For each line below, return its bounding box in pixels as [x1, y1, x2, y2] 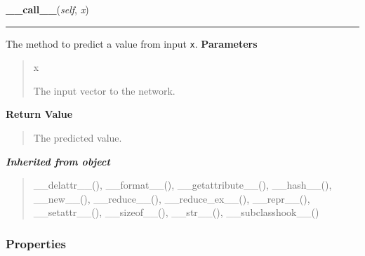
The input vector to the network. [33, 83, 175, 97]
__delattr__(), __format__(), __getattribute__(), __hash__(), [33, 177, 332, 192]
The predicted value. [33, 130, 122, 145]
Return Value [6, 107, 73, 121]
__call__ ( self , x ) [6, 2, 89, 16]
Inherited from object [6, 154, 110, 168]
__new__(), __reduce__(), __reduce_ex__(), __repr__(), [33, 191, 310, 206]
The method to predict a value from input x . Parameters [6, 36, 258, 50]
